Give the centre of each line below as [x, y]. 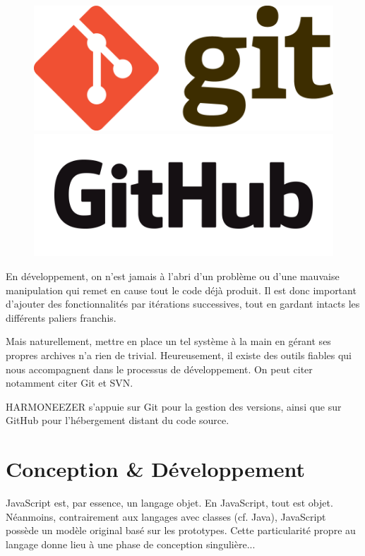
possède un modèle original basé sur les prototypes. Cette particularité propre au [181, 530]
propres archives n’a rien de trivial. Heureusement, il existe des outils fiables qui [179, 355]
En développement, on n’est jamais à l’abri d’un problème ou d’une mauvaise [173, 276]
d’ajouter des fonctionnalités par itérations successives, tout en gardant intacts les [183, 304]
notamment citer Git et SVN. [70, 383]
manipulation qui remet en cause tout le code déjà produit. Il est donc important [181, 290]
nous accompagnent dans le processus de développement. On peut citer [159, 369]
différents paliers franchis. [61, 317]
